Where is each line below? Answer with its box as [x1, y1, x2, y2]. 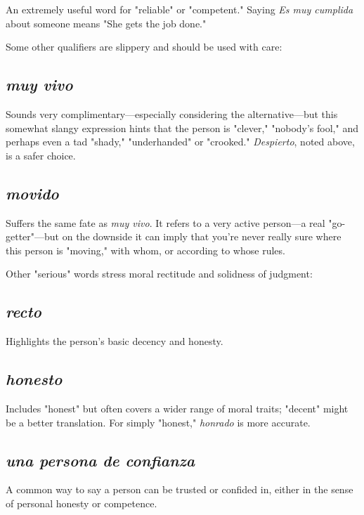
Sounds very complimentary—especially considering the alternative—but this [6, 106, 338, 121]
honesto [6, 368, 63, 390]
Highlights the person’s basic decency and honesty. [6, 334, 223, 348]
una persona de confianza [6, 449, 195, 471]
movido [6, 182, 59, 204]
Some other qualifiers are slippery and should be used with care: [6, 39, 282, 54]
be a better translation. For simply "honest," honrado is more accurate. [6, 415, 311, 429]
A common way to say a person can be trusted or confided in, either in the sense [6, 482, 353, 497]
